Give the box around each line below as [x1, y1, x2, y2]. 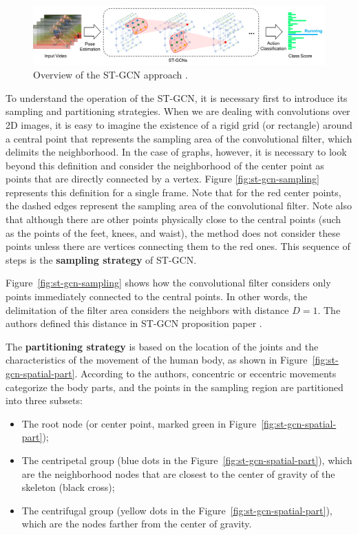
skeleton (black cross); [21, 480, 115, 494]
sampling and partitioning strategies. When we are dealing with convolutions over [6, 104, 350, 118]
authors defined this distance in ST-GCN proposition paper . [6, 316, 262, 331]
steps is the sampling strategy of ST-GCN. [6, 252, 197, 266]
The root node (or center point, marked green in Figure [21, 416, 257, 430]
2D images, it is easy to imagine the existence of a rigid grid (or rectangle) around [6, 117, 352, 132]
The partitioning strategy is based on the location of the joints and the [6, 339, 319, 353]
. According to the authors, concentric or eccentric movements [74, 366, 337, 380]
